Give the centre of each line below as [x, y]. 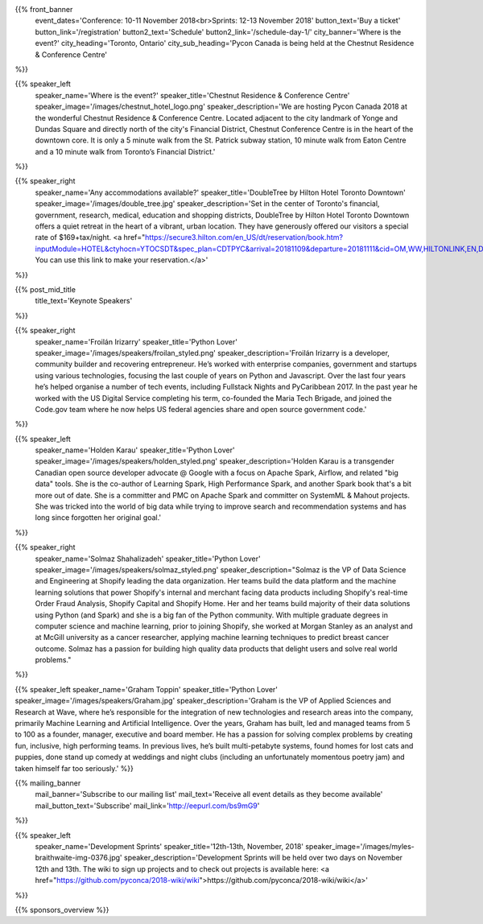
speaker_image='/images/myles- [359, 846]
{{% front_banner [44, 9]
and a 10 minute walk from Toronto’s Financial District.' [125, 151]
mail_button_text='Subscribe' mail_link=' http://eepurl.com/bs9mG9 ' [147, 806]
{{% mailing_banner [48, 783]
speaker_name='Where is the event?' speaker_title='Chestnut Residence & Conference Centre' [192, 95]
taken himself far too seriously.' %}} [74, 768]
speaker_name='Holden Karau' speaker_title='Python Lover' [135, 450]
